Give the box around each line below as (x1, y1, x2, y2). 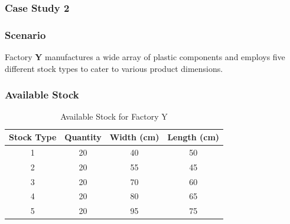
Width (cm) (109, 131, 159, 143)
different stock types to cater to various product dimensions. (5, 62, 223, 74)
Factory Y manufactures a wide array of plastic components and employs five (5, 51, 285, 63)
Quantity (64, 131, 102, 143)
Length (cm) (167, 131, 220, 143)
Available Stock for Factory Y (60, 110, 168, 123)
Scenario (5, 27, 46, 42)
